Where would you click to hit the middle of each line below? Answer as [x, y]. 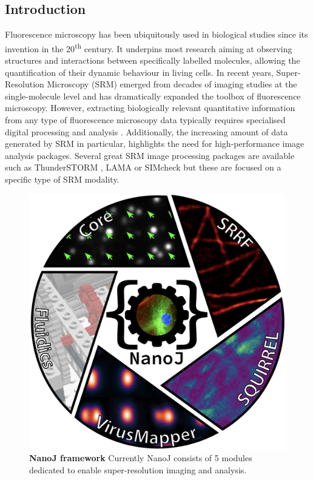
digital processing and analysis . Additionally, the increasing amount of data [146, 131]
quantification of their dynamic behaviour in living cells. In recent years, [139, 72]
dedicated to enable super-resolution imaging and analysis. [138, 469]
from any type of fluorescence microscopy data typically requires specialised [145, 120]
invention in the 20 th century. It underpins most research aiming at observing [149, 47]
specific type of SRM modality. [62, 179]
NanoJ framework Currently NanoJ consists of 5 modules [141, 458]
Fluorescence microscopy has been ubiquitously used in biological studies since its [156, 34]
